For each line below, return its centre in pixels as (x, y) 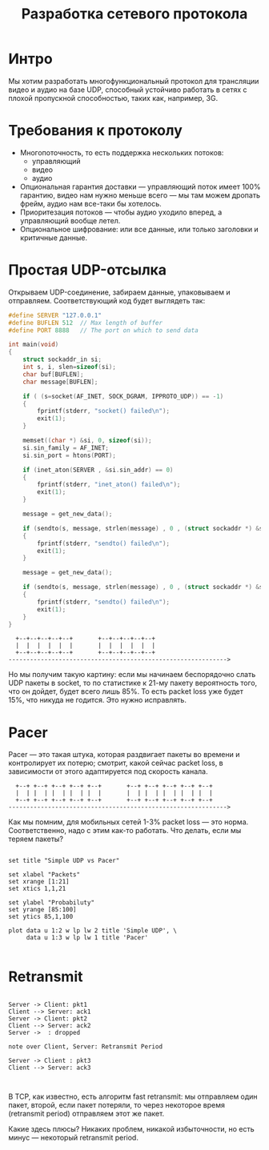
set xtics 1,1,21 (37, 889)
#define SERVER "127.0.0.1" (55, 315)
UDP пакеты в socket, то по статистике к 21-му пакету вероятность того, (133, 683)
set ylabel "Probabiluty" (51, 903)
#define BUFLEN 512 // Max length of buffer (85, 323)
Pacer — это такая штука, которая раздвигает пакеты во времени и (124, 755)
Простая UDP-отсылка (87, 270)
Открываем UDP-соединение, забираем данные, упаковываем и (119, 292)
